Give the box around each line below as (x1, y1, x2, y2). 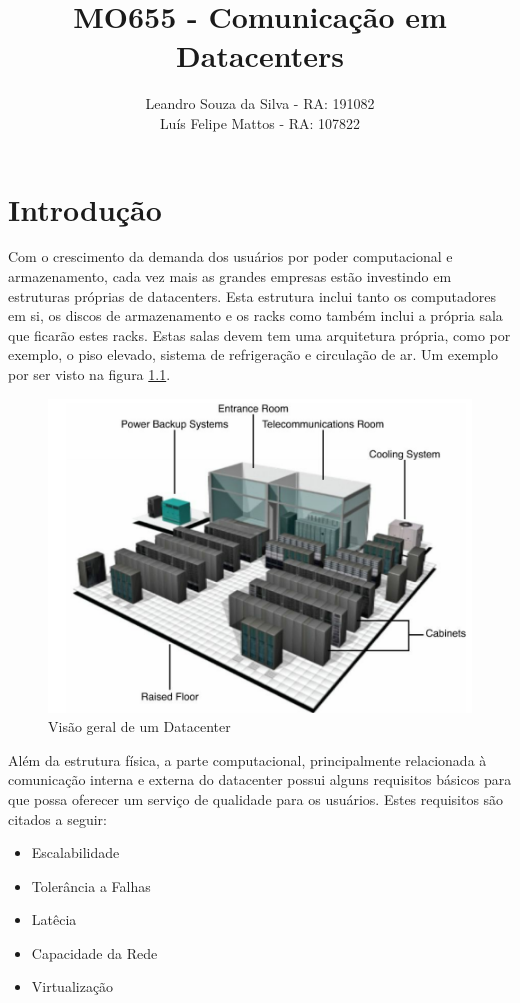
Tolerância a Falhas (31, 875, 151, 896)
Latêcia (31, 909, 77, 930)
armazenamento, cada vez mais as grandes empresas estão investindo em (8, 266, 452, 287)
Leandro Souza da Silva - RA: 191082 (145, 93, 375, 114)
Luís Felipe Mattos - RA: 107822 (159, 112, 361, 133)
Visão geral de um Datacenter (48, 716, 231, 737)
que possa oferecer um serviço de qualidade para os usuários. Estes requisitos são (8, 788, 504, 809)
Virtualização (31, 976, 114, 997)
